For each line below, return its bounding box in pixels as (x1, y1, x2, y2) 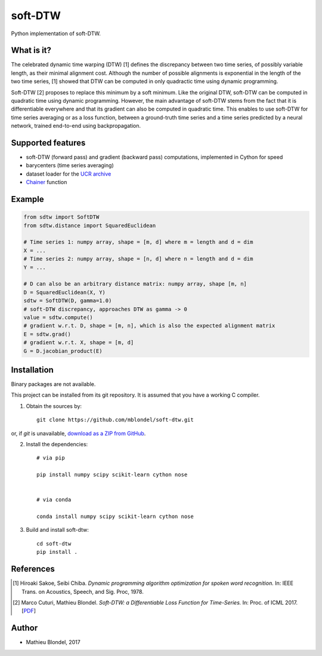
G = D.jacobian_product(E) (23, 347, 103, 354)
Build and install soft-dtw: (26, 526, 89, 534)
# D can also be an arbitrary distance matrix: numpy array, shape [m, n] (23, 281, 247, 287)
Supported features (11, 138, 86, 148)
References (11, 564, 55, 574)
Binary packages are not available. (11, 381, 96, 388)
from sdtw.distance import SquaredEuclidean (23, 222, 156, 229)
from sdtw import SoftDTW (23, 214, 100, 220)
